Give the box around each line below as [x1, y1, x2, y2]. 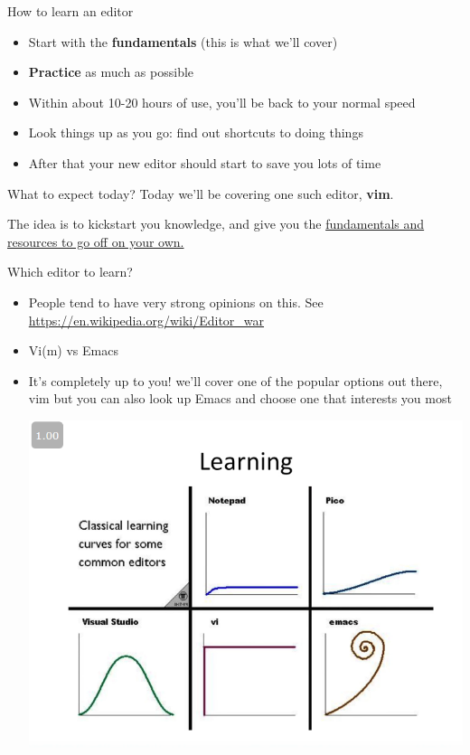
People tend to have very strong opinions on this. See [28, 292, 324, 311]
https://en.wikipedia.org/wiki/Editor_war [28, 310, 265, 329]
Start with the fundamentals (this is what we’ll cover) [28, 32, 338, 51]
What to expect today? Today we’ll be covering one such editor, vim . [7, 184, 394, 203]
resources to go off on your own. [7, 231, 184, 250]
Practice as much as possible [28, 62, 194, 81]
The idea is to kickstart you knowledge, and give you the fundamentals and [7, 214, 425, 233]
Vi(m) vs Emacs [28, 341, 118, 360]
